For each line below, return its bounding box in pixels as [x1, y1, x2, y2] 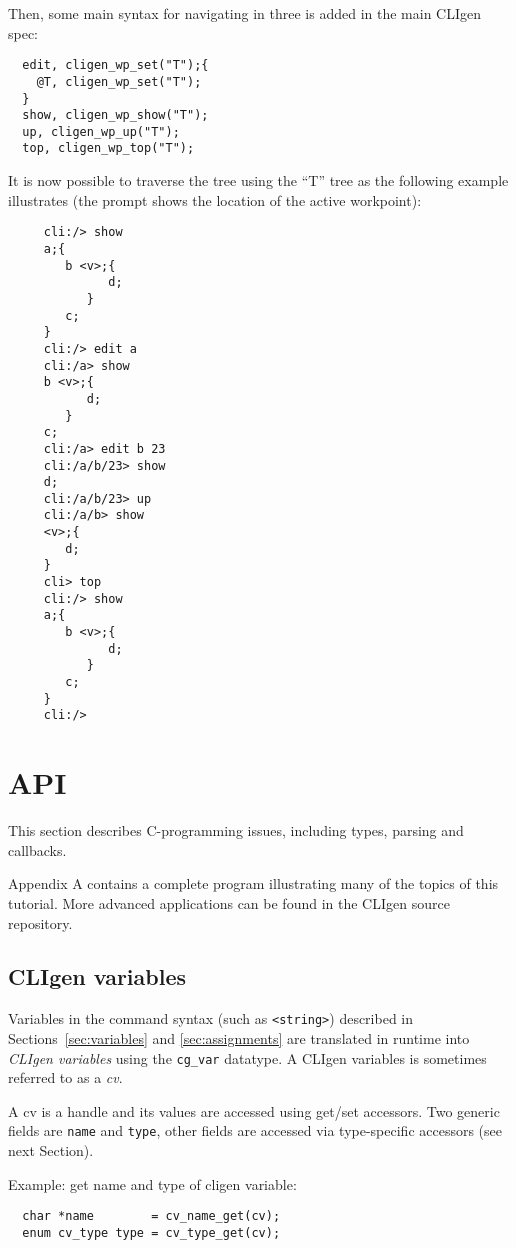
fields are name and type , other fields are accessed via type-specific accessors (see [8, 1120, 502, 1141]
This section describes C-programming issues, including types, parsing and [8, 820, 464, 841]
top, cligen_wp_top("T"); [22, 141, 195, 156]
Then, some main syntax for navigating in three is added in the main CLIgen [8, 3, 482, 23]
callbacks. [8, 839, 67, 860]
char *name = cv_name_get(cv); [22, 1209, 281, 1224]
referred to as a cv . [8, 1067, 123, 1088]
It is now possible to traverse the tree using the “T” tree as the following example [8, 170, 509, 191]
